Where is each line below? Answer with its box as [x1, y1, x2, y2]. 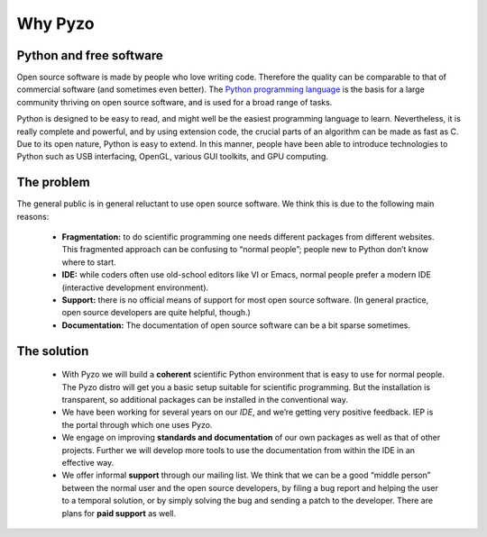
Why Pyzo [16, 14, 95, 33]
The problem [16, 175, 90, 190]
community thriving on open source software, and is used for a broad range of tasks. [16, 96, 333, 107]
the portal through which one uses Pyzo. [61, 419, 213, 430]
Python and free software [16, 48, 164, 63]
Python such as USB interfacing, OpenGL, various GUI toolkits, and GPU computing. [16, 151, 329, 162]
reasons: [16, 211, 50, 222]
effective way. [61, 457, 115, 468]
